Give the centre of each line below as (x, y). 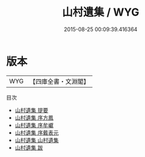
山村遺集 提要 (31, 110)
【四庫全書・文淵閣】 (60, 81)
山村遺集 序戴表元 (37, 132)
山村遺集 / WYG (101, 12)
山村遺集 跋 (29, 147)
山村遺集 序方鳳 (34, 117)
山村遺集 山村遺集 (37, 140)
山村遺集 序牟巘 (34, 125)
